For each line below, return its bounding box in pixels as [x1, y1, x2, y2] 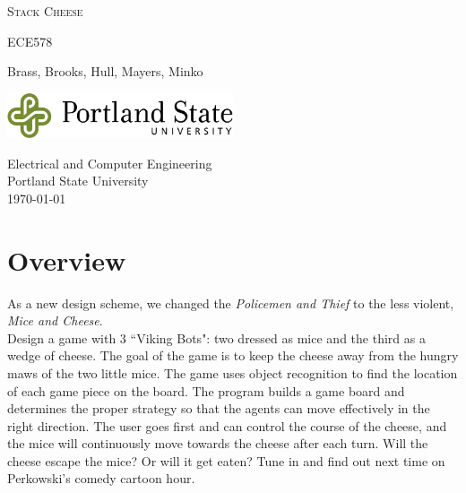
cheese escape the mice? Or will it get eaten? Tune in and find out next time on [7, 451, 445, 470]
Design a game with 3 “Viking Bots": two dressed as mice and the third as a [7, 328, 426, 347]
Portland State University [7, 171, 149, 190]
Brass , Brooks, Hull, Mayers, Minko [7, 62, 203, 81]
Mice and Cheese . [7, 311, 103, 330]
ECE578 [7, 31, 53, 50]
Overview [7, 241, 126, 278]
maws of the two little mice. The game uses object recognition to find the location [7, 363, 458, 382]
